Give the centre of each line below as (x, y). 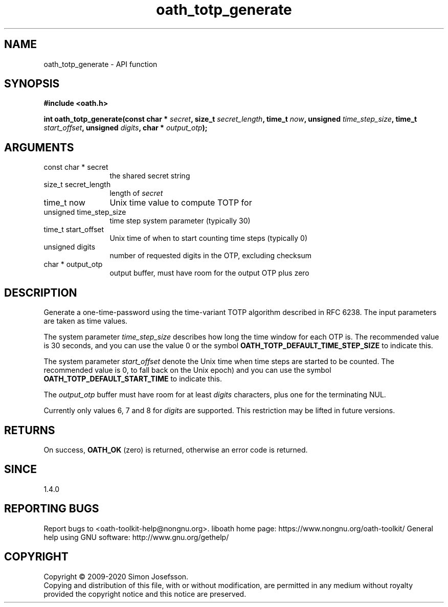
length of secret (136, 193)
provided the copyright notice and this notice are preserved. (145, 594)
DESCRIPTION (41, 293)
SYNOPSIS (32, 84)
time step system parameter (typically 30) (180, 221)
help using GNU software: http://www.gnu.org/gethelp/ (136, 537)
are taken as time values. (86, 321)
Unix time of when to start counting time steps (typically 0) (209, 238)
